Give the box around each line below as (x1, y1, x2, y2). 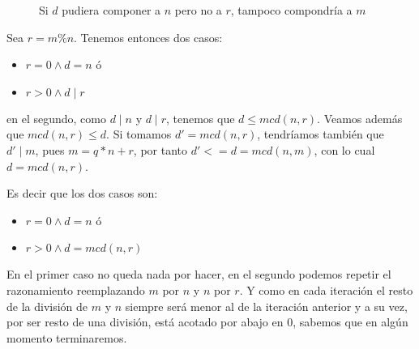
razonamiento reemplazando (6, 281, 145, 298)
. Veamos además (317, 109, 403, 126)
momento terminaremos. (6, 329, 127, 346)
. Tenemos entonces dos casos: (74, 28, 223, 45)
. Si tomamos (106, 126, 172, 143)
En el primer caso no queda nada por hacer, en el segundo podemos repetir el (6, 266, 391, 283)
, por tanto (133, 141, 188, 158)
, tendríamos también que (257, 126, 384, 143)
